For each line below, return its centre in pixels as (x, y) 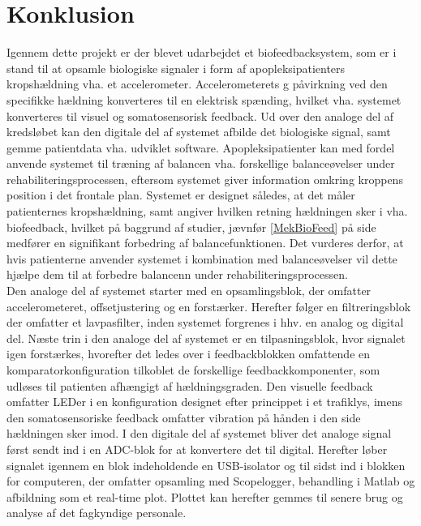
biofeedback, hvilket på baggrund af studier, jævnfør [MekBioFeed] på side (191, 227)
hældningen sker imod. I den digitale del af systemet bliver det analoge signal (199, 433)
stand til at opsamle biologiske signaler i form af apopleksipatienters (176, 68)
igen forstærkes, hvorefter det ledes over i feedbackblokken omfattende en (189, 354)
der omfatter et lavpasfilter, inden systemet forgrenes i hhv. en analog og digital (205, 322)
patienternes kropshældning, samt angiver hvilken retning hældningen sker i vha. (207, 211)
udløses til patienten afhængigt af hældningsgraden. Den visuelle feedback (190, 385)
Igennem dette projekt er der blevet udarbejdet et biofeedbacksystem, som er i (202, 52)
